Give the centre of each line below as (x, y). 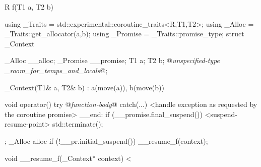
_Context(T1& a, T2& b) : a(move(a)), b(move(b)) (84, 87)
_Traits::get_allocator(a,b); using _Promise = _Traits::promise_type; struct (124, 34)
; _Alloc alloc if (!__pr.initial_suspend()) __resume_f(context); (106, 141)
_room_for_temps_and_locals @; (56, 70)
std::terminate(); (78, 124)
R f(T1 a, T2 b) (29, 7)
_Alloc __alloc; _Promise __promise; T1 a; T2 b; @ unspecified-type (112, 60)
